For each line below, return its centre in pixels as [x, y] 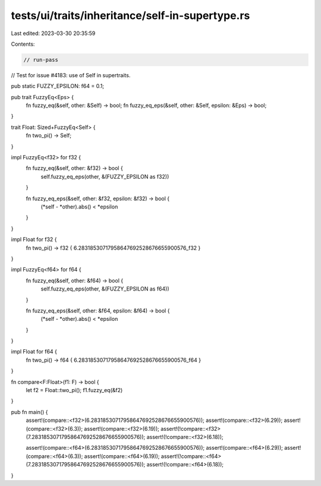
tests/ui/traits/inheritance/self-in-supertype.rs [130, 15]
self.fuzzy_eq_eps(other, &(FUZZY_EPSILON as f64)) [105, 289]
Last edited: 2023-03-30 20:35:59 [53, 33]
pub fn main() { [29, 412]
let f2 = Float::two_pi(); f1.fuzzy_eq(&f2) [74, 390]
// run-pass [41, 60]
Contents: [23, 44]
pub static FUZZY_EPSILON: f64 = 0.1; [57, 86]
